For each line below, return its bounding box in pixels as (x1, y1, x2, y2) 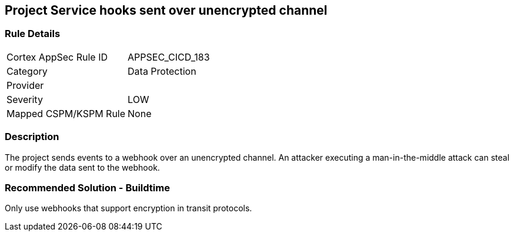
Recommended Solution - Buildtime (5, 181, 170, 194)
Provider (6, 79, 44, 91)
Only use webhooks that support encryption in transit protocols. (5, 203, 252, 214)
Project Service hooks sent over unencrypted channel (5, 3, 328, 18)
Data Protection (128, 65, 196, 77)
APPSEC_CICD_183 (128, 51, 210, 63)
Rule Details (5, 28, 61, 40)
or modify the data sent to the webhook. (5, 162, 160, 172)
